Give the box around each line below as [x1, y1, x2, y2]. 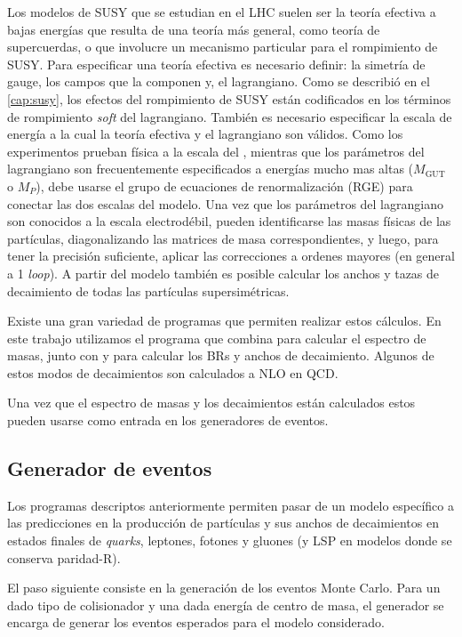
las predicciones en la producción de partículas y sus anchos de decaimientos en [7, 513, 439, 532]
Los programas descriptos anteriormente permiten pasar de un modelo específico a [7, 496, 454, 514]
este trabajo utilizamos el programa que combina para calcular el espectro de [7, 328, 426, 347]
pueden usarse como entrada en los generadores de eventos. [7, 411, 329, 430]
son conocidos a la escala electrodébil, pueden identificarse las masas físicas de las [7, 212, 451, 230]
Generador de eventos [7, 455, 212, 482]
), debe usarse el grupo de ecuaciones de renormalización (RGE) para [36, 176, 413, 195]
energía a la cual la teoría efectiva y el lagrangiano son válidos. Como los [7, 125, 403, 143]
